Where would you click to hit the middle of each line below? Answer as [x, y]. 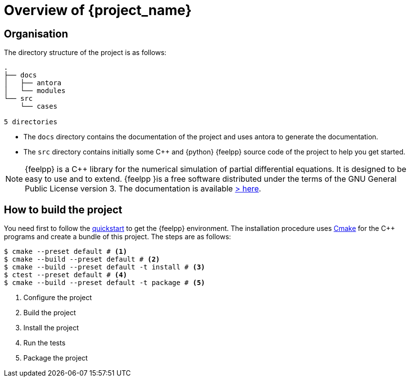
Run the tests [45, 343]
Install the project [51, 328]
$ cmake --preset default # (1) [65, 252]
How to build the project [63, 210]
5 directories [31, 122]
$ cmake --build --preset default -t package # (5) [105, 283]
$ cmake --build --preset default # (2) [82, 259]
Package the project [56, 358]
